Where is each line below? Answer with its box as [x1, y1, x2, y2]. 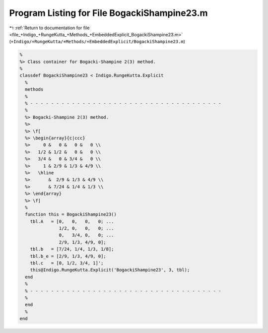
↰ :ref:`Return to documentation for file [9, 25, 90, 31]
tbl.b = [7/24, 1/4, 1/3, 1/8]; [30, 246, 114, 252]
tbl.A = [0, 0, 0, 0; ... [30, 218, 114, 224]
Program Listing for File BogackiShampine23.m [9, 7, 208, 18]
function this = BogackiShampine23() [25, 211, 117, 217]
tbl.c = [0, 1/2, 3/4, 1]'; [30, 261, 104, 266]
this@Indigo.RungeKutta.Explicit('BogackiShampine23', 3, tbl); [30, 267, 190, 273]
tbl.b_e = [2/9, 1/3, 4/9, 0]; [30, 253, 106, 259]
